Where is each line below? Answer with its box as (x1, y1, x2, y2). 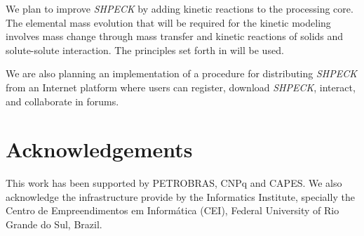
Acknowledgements (6, 135, 193, 164)
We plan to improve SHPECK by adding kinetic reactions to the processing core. (6, 1, 353, 15)
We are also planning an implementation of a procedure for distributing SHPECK (6, 66, 358, 81)
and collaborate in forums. (6, 93, 119, 108)
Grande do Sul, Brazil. (6, 217, 102, 232)
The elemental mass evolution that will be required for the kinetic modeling (6, 15, 331, 29)
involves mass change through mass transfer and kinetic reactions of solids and (6, 29, 344, 44)
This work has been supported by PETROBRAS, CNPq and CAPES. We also (6, 176, 342, 190)
